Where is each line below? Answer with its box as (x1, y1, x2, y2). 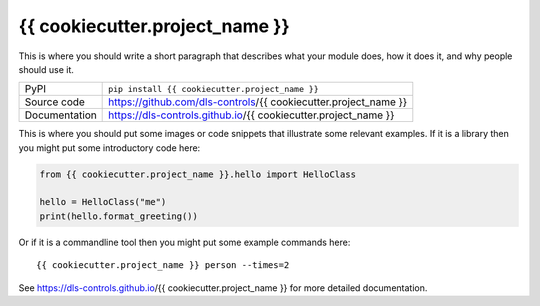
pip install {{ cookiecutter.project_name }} (108, 83, 319, 94)
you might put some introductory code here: (18, 141, 201, 154)
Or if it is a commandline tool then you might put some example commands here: (18, 236, 351, 248)
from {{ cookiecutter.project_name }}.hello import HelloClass (39, 168, 357, 180)
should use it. (18, 63, 75, 75)
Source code (24, 95, 85, 109)
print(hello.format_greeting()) (39, 210, 199, 222)
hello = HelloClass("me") (39, 196, 167, 208)
